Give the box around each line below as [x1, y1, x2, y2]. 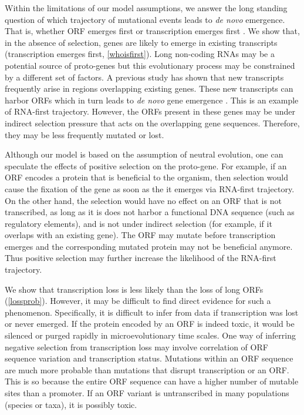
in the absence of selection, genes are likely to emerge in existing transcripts [5, 36, 278, 48]
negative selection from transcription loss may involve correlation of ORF [5, 340, 268, 353]
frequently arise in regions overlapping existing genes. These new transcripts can [5, 82, 293, 95]
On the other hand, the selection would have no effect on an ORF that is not [5, 194, 282, 206]
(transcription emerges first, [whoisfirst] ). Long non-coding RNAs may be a [5, 48, 275, 60]
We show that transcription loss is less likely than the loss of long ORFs [5, 283, 264, 295]
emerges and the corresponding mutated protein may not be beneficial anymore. [5, 240, 293, 252]
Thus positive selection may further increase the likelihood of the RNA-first [5, 252, 276, 264]
